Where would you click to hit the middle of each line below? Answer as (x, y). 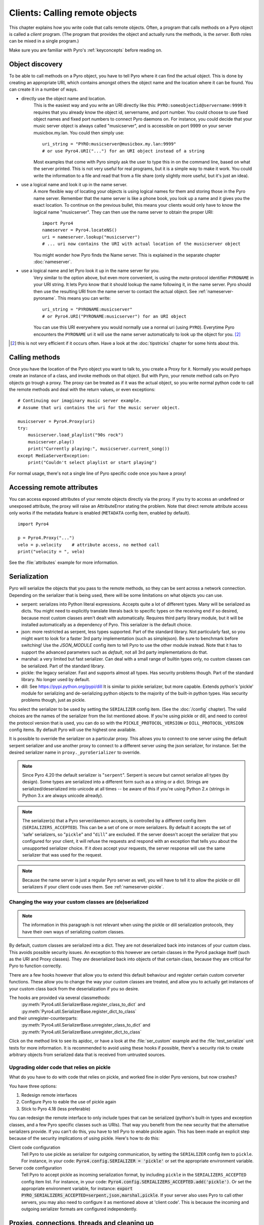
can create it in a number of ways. (43, 89)
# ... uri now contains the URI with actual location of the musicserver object (142, 244)
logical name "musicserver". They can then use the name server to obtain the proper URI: (123, 212)
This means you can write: (84, 298)
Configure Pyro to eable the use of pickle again (69, 1102)
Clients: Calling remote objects (73, 13)
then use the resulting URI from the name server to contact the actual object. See (115, 291)
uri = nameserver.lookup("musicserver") (91, 237)
